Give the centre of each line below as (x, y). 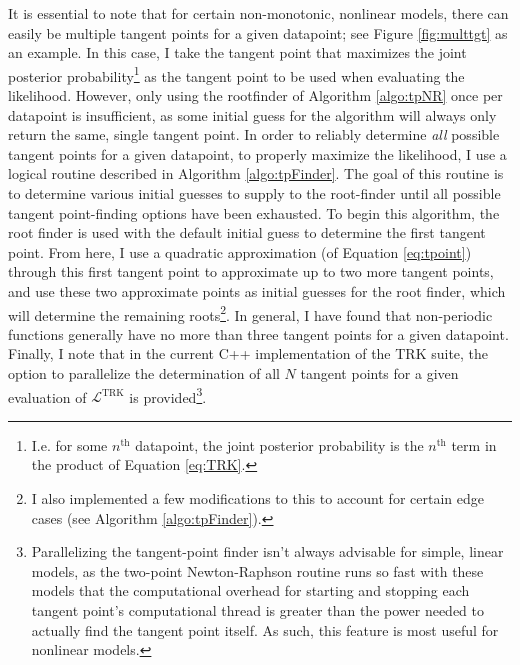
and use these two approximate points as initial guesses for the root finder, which (257, 290)
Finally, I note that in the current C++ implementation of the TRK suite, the (248, 353)
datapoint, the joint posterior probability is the (279, 444)
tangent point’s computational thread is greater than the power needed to (258, 610)
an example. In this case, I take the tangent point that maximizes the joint (237, 52)
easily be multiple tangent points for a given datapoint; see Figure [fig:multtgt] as (258, 32)
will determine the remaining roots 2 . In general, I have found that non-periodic (250, 313)
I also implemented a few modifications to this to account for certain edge (257, 498)
